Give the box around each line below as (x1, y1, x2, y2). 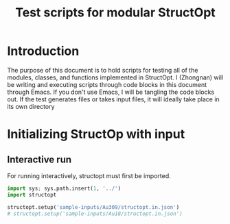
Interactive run (7, 153, 72, 165)
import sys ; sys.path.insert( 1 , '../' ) (7, 185, 122, 192)
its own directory (7, 102, 55, 110)
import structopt (7, 191, 57, 198)
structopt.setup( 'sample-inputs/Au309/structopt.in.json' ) (7, 203, 180, 210)
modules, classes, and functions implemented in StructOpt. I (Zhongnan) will (7, 73, 224, 82)
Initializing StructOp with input (7, 127, 185, 142)
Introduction (7, 43, 80, 59)
